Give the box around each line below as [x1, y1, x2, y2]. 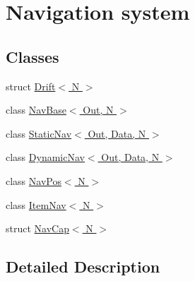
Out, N [83, 102, 114, 117]
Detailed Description [6, 256, 160, 277]
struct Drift [6, 78, 56, 93]
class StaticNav [6, 126, 72, 140]
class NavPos [6, 173, 61, 188]
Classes [6, 45, 59, 67]
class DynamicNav [6, 150, 85, 165]
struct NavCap [6, 221, 69, 236]
